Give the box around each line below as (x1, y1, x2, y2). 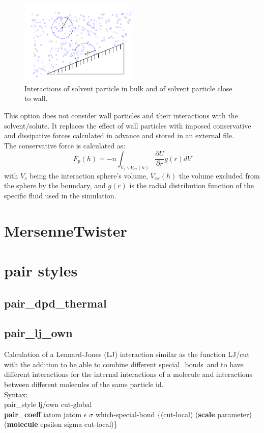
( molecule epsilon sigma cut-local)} (4, 419, 118, 429)
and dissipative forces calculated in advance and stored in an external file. (4, 130, 234, 141)
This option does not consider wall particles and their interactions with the (4, 110, 238, 120)
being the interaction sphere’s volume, (30, 170, 148, 181)
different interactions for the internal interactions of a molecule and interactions (4, 369, 253, 379)
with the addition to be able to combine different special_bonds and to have (4, 359, 244, 369)
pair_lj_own (4, 325, 73, 341)
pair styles (4, 260, 78, 281)
